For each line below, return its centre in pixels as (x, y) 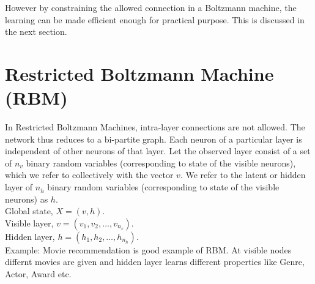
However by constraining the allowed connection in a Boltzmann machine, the (151, 7)
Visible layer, (29, 222)
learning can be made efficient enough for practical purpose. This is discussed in (155, 19)
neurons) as (27, 199)
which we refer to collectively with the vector (89, 175)
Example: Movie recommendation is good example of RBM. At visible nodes (148, 249)
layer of (19, 187)
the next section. (36, 32)
